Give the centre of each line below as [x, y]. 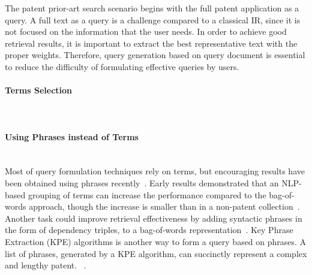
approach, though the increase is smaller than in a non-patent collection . [164, 206]
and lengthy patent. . [46, 265]
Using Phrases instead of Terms [72, 136]
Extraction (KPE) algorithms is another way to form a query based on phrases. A [156, 241]
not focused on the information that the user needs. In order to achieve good [146, 31]
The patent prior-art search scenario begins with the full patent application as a [152, 8]
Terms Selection [39, 90]
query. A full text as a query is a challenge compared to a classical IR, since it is [153, 19]
